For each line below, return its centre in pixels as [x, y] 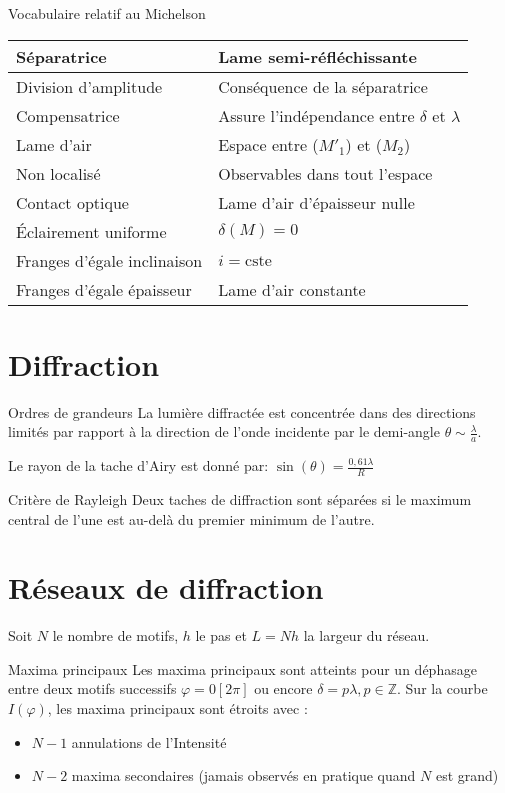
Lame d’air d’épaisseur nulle [316, 202]
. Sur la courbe [442, 688]
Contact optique [72, 202]
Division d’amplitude [89, 86]
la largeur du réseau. [366, 635]
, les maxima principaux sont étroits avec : [177, 708]
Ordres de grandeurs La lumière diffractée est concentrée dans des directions [242, 411]
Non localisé [58, 173]
